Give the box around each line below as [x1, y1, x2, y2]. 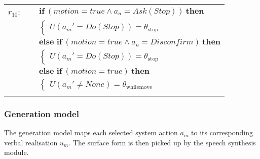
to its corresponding [191, 127, 253, 138]
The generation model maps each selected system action [4, 127, 178, 138]
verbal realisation [4, 137, 58, 147]
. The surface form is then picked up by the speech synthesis [68, 137, 256, 147]
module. [4, 147, 29, 157]
